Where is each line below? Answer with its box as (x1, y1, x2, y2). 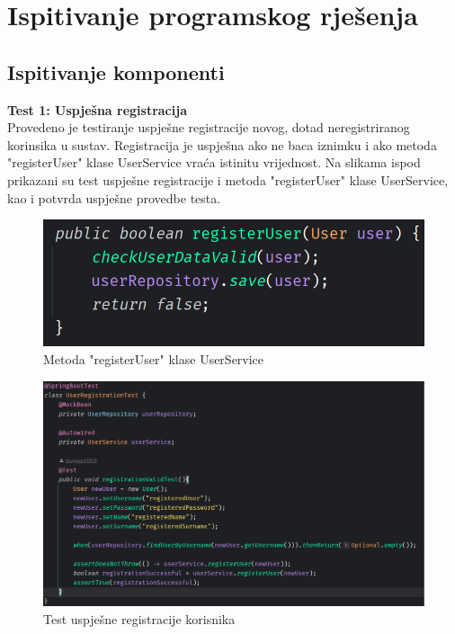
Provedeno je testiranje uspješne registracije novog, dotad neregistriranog (7, 118, 410, 137)
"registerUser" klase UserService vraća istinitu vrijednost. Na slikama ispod (7, 153, 421, 172)
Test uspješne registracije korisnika (43, 609, 236, 628)
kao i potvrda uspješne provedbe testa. (7, 188, 221, 207)
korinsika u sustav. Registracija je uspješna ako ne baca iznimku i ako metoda (7, 135, 437, 154)
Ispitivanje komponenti (7, 58, 225, 85)
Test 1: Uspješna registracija (7, 100, 187, 119)
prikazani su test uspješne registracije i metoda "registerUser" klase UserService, (7, 170, 449, 189)
